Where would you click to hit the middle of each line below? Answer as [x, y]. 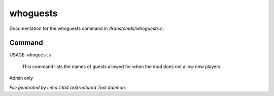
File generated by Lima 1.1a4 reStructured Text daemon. [68, 87]
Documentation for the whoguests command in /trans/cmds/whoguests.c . [87, 28]
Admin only [21, 78]
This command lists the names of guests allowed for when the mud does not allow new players [121, 67]
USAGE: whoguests [30, 55]
